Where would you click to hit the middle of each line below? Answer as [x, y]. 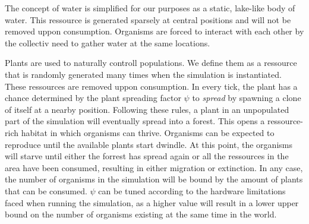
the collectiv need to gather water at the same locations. [108, 42]
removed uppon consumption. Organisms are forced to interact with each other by [154, 31]
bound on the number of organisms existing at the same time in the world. [141, 214]
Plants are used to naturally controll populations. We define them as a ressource [151, 63]
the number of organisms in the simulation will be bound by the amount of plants [154, 179]
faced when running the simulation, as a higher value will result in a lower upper [152, 202]
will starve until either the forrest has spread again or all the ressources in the [147, 156]
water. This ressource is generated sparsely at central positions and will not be [148, 19]
